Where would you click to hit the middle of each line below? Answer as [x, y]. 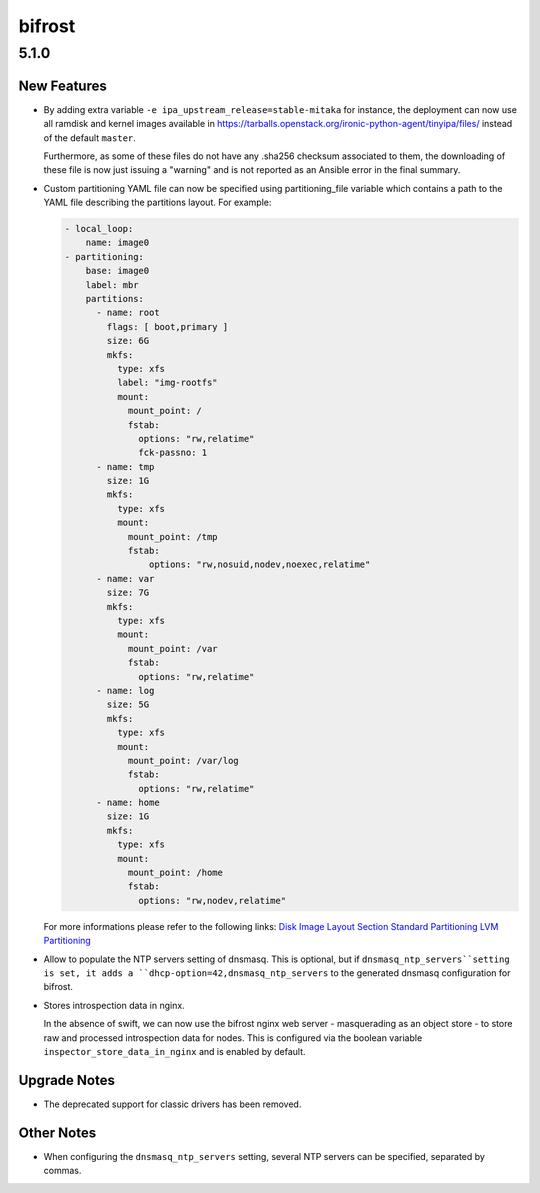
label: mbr [112, 284]
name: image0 [117, 243]
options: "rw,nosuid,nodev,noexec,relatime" [259, 564]
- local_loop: [99, 229]
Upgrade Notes [66, 1080]
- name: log [125, 690]
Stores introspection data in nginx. [114, 1005]
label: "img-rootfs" [167, 383]
